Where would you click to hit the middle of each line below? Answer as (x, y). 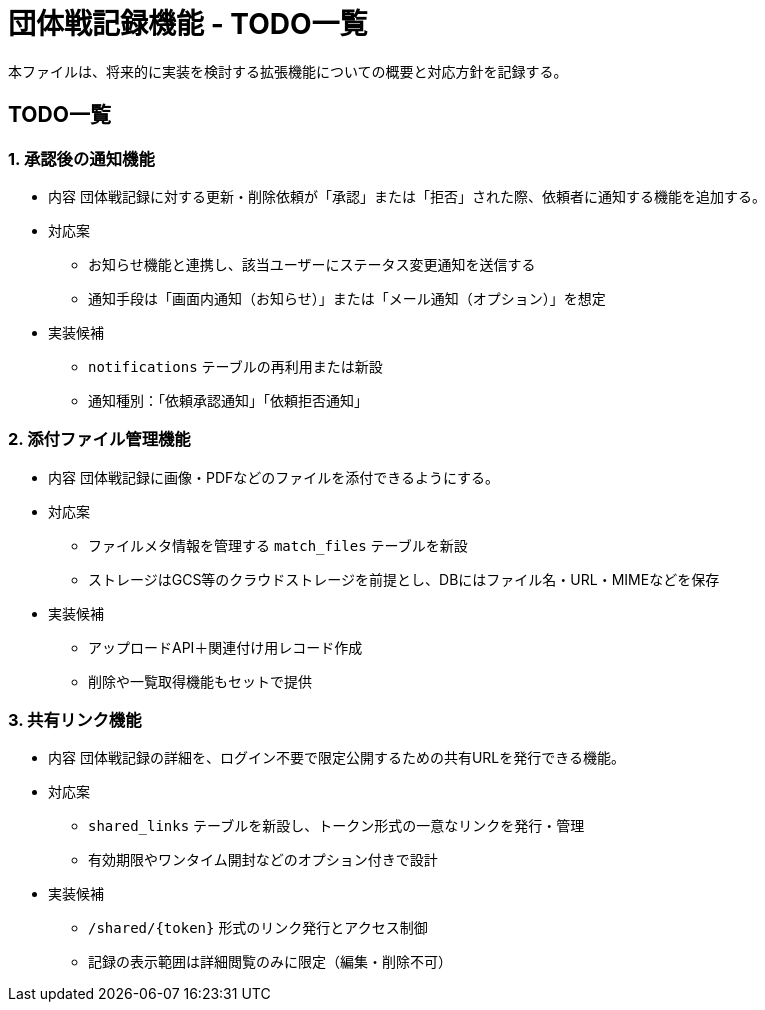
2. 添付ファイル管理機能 (99, 439)
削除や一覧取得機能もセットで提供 (200, 681)
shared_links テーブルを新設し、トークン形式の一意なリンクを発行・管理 (336, 826)
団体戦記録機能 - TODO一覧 (188, 24)
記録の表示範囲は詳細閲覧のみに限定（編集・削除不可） (270, 962)
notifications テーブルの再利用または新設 (235, 366)
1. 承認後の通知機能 (81, 158)
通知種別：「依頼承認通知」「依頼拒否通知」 (228, 400)
